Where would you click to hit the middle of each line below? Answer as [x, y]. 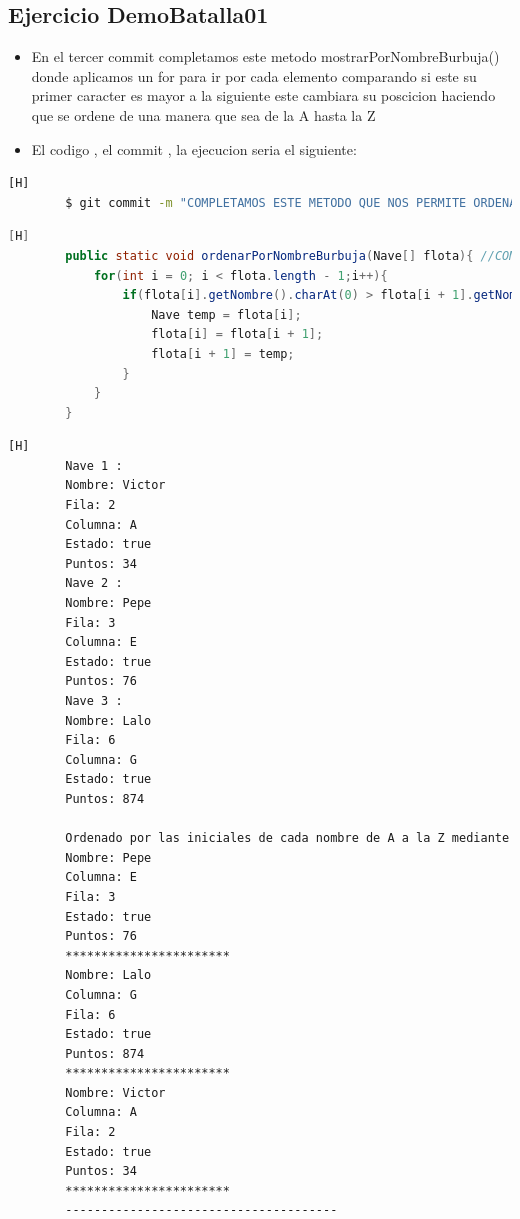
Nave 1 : [94, 465]
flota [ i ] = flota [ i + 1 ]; [237, 334]
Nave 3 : [94, 701]
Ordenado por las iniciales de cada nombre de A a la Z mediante [287, 838]
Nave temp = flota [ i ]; [226, 314]
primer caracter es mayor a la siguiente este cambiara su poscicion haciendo [263, 95]
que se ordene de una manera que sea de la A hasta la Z [203, 114]
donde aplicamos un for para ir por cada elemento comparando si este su [254, 75]
